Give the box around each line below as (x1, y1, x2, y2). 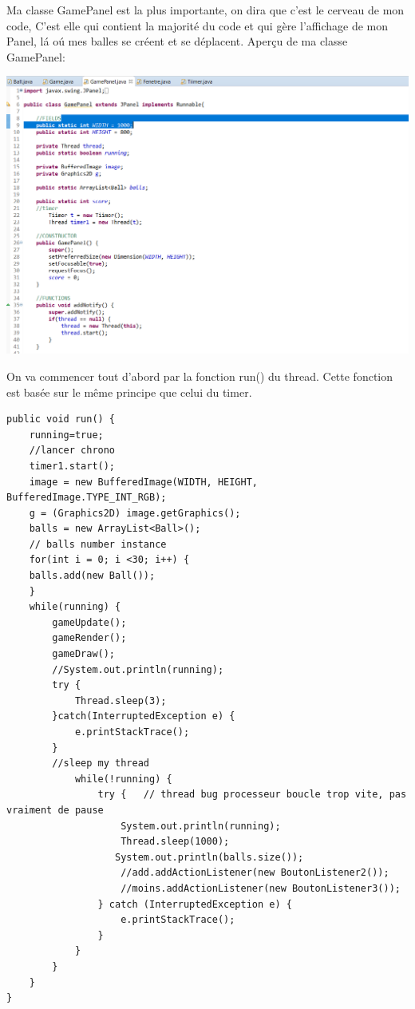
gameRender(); (52, 632, 127, 644)
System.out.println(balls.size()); (115, 851, 304, 863)
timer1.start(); (29, 460, 116, 472)
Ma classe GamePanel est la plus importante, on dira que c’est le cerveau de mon (6, 2, 405, 18)
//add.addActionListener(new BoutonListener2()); (121, 867, 389, 879)
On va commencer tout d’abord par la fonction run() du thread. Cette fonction (6, 367, 393, 384)
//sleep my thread (52, 758, 149, 770)
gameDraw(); (52, 648, 116, 660)
